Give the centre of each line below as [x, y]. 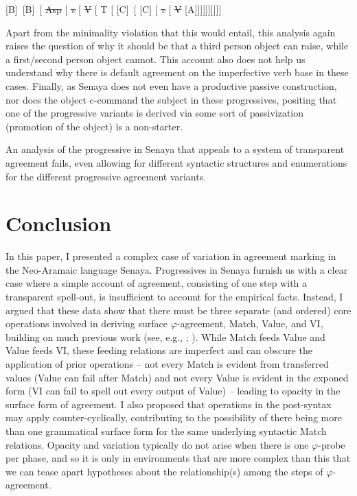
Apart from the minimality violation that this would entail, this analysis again [171, 32]
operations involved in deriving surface [87, 323]
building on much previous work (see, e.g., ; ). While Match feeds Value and [165, 336]
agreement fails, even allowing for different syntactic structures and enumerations [176, 162]
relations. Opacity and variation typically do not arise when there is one [157, 444]
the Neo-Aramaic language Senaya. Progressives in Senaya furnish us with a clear [177, 269]
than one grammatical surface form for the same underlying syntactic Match [166, 430]
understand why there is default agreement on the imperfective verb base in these [177, 72]
